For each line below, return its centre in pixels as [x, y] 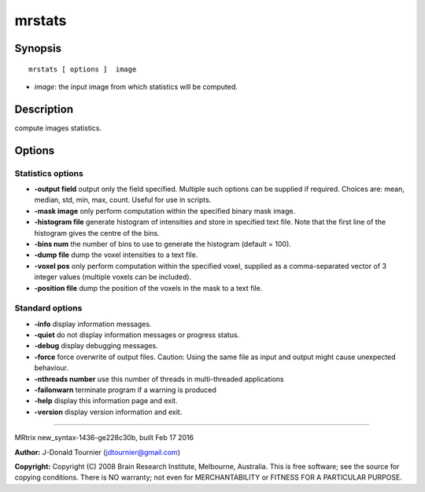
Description [44, 109]
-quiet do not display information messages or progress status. [137, 335]
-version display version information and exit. [108, 412]
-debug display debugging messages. [96, 346]
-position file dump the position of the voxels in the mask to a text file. [148, 288]
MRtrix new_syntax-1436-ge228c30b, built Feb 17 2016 [104, 438]
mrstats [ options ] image [83, 69]
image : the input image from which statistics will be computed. [136, 86]
